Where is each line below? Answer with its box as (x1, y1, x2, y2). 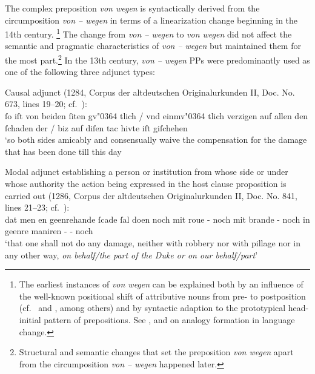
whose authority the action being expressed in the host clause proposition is (5, 177, 287, 190)
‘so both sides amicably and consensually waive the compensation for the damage (5, 133, 307, 146)
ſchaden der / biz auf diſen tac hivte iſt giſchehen (5, 121, 188, 134)
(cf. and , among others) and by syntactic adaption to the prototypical (19, 301, 286, 314)
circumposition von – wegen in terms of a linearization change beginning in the (5, 13, 298, 26)
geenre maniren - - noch (5, 225, 93, 237)
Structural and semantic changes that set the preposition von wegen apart (19, 346, 294, 358)
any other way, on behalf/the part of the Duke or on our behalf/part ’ (5, 248, 258, 261)
